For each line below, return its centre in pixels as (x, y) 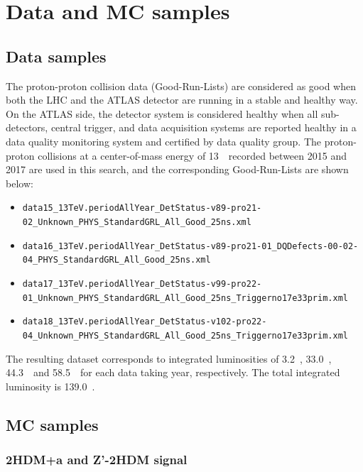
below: (20, 183)
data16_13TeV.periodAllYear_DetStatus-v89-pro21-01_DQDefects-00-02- (190, 246)
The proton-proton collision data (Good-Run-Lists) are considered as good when (181, 86)
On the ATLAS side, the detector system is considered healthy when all (162, 113)
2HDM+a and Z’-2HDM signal (97, 460)
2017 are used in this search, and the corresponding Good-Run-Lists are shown (177, 169)
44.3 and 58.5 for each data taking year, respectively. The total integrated (173, 372)
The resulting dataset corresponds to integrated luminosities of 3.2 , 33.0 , (169, 358)
